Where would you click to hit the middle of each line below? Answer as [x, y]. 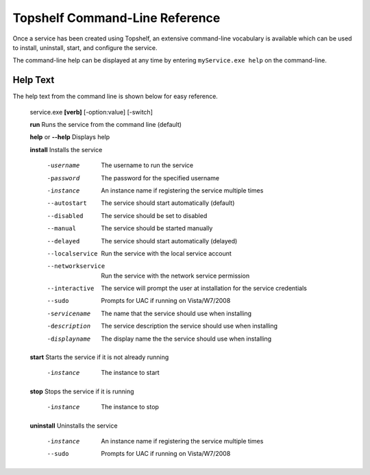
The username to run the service [147, 165]
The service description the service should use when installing [189, 326]
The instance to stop [130, 407]
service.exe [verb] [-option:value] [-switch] [91, 112]
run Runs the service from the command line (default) [106, 125]
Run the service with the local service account [166, 253]
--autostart [67, 203]
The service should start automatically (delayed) [169, 241]
